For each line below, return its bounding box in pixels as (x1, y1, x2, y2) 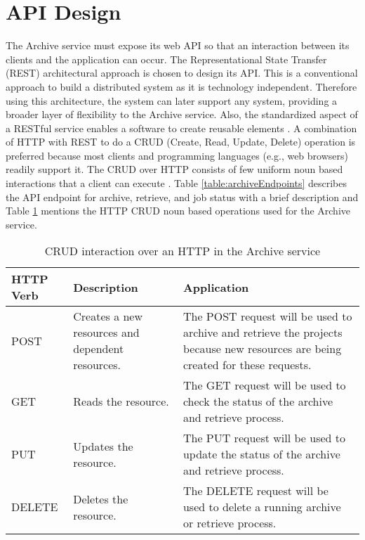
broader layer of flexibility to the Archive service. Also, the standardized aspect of (6, 107, 358, 122)
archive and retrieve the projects (182, 324, 343, 341)
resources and (73, 324, 140, 341)
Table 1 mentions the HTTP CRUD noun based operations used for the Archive (6, 203, 350, 218)
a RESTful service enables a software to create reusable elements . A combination (6, 120, 357, 135)
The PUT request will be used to (182, 430, 346, 446)
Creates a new (73, 308, 143, 325)
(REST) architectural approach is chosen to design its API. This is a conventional (6, 65, 358, 80)
